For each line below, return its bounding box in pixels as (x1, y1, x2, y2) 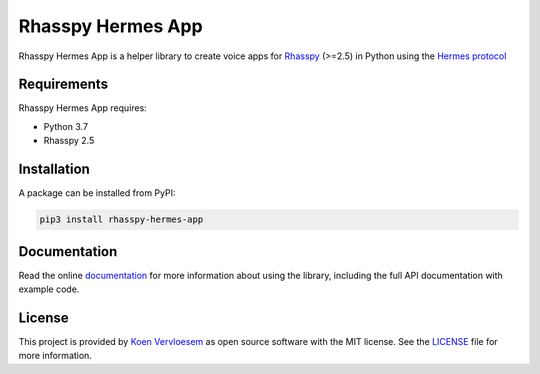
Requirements (18, 76, 109, 93)
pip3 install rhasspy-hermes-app (39, 214, 204, 225)
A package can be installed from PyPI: (18, 187, 176, 199)
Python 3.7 (43, 120, 89, 132)
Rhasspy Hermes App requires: (18, 102, 147, 114)
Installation (18, 161, 90, 178)
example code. (18, 283, 80, 295)
